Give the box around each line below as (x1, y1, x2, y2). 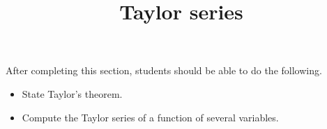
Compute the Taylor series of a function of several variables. (22, 110, 279, 124)
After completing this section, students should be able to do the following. (6, 63, 322, 78)
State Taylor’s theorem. (22, 86, 123, 101)
